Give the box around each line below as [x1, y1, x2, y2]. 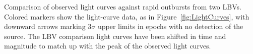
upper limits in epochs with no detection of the [97, 21, 243, 31]
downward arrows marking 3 [4, 21, 92, 31]
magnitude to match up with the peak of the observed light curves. [4, 40, 211, 51]
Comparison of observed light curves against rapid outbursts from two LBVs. [4, 1, 241, 11]
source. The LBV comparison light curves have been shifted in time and [4, 30, 226, 41]
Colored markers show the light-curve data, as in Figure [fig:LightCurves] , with [4, 11, 249, 21]
